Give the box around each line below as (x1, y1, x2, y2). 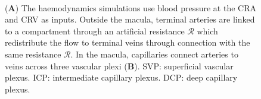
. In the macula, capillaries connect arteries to (70, 47, 238, 60)
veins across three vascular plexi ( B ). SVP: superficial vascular (5, 59, 234, 72)
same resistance (5, 47, 61, 60)
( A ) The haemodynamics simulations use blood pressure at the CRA (5, 1, 256, 14)
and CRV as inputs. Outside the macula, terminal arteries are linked (5, 13, 255, 25)
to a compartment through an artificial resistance (5, 24, 185, 37)
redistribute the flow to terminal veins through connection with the (5, 36, 250, 49)
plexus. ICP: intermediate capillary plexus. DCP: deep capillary (5, 71, 238, 84)
